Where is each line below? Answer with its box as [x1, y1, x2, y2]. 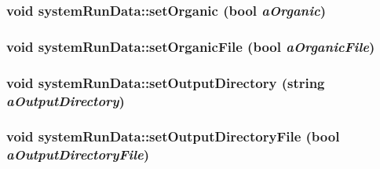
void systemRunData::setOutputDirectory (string [6, 72, 325, 92]
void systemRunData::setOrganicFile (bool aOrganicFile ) [6, 36, 375, 56]
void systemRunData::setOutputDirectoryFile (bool [6, 127, 340, 146]
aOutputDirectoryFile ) [6, 145, 150, 164]
